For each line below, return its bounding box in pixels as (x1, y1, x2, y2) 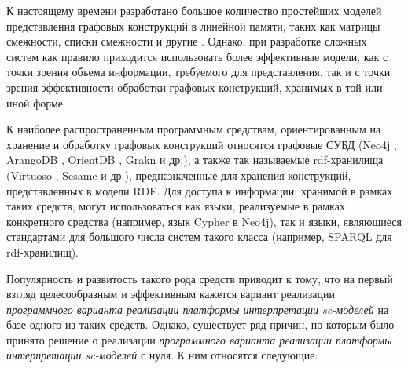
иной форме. (6, 94, 66, 111)
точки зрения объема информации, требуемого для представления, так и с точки (6, 64, 391, 80)
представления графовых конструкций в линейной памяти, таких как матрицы (6, 17, 380, 34)
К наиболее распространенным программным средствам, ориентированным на (6, 121, 381, 137)
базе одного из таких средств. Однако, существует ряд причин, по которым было (6, 316, 395, 333)
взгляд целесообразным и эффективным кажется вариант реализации (6, 286, 335, 302)
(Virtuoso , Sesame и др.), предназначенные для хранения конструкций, (6, 166, 351, 183)
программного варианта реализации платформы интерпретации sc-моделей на (6, 301, 389, 317)
